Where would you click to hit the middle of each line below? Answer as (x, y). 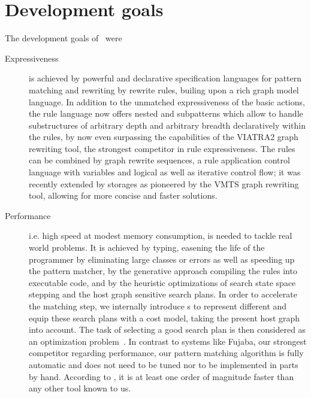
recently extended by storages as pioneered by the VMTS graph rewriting (164, 183)
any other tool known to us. (80, 388)
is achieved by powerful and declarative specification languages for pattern (165, 78)
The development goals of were (64, 38)
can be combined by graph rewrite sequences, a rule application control (159, 160)
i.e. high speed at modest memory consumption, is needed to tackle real (161, 236)
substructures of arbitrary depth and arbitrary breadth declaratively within (167, 125)
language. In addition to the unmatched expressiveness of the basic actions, (167, 101)
